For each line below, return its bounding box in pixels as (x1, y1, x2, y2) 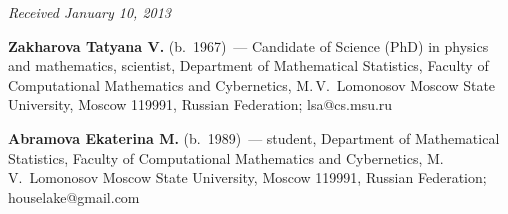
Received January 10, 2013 (8, 2, 172, 22)
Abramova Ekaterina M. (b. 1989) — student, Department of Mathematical (8, 127, 500, 148)
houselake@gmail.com (8, 186, 140, 207)
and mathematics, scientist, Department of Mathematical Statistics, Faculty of (8, 55, 489, 76)
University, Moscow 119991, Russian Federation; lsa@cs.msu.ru (8, 94, 393, 115)
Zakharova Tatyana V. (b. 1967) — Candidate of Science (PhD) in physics (8, 35, 489, 56)
